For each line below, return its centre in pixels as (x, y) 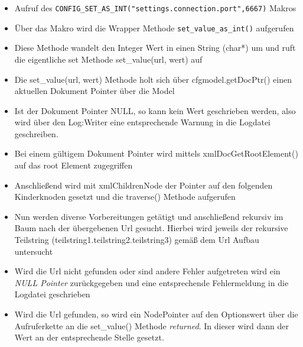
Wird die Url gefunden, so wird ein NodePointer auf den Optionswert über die (156, 314)
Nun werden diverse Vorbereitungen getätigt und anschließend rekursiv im (149, 216)
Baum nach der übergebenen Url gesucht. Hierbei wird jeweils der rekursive (151, 228)
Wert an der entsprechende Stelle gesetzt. (89, 337)
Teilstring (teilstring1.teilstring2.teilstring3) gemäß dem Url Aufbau (137, 240)
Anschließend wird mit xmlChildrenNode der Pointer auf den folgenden (144, 185)
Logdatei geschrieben (52, 294)
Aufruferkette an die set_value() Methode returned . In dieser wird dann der (152, 325)
